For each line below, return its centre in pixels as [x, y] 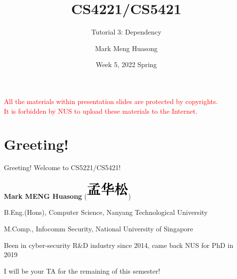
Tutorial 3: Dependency [126, 32]
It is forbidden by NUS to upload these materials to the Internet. [101, 111]
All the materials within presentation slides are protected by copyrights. [111, 101]
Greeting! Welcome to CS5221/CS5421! [62, 167]
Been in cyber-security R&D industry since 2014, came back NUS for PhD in [119, 245]
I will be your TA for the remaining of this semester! [82, 270]
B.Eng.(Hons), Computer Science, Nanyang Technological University [106, 212]
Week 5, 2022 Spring [126, 64]
